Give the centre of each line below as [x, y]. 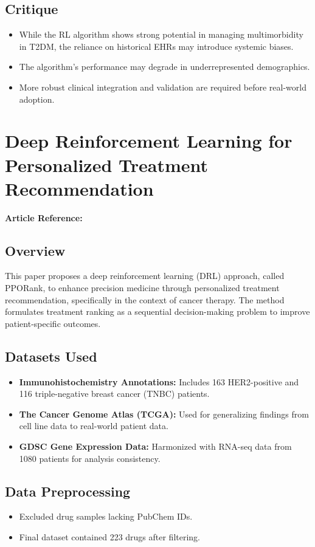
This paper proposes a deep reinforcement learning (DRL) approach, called [145, 276]
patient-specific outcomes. [53, 323]
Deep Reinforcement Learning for [149, 141]
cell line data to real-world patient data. [94, 426]
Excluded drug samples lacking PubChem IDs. [106, 516]
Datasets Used [51, 356]
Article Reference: [44, 217]
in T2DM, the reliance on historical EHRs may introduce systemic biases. [156, 46]
